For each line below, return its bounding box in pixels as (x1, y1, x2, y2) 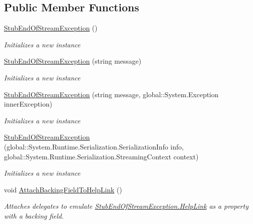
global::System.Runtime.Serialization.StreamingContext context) (4, 151, 199, 161)
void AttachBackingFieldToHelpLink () (4, 184, 122, 194)
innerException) (4, 99, 52, 109)
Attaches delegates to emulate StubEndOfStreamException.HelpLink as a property (4, 201, 249, 211)
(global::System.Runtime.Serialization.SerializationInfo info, (4, 141, 184, 151)
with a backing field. (4, 210, 64, 221)
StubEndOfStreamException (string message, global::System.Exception (4, 89, 219, 99)
